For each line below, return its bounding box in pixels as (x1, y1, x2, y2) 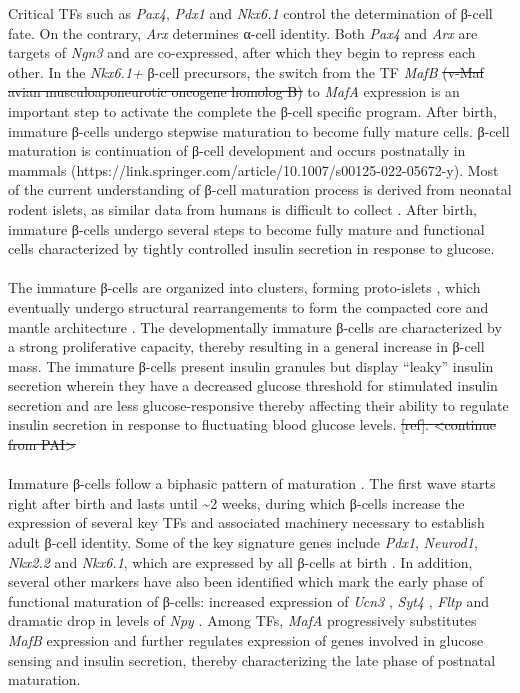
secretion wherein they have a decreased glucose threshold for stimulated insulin (8, 375, 498, 396)
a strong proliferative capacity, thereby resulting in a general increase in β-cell (8, 336, 485, 357)
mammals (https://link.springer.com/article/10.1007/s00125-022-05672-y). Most (8, 159, 499, 180)
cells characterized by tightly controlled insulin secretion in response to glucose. (8, 238, 495, 259)
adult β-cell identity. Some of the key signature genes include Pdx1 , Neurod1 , (8, 532, 478, 553)
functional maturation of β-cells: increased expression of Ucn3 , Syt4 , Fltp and (8, 590, 490, 611)
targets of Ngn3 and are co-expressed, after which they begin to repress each (8, 42, 476, 63)
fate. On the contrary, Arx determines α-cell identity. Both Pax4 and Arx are (8, 22, 478, 43)
